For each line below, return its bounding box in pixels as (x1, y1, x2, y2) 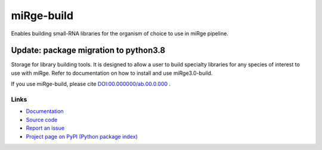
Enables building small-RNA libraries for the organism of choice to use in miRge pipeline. (11, 30, 229, 37)
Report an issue (26, 124, 65, 131)
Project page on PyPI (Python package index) (26, 133, 138, 140)
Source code (26, 116, 58, 123)
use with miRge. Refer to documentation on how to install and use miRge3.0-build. (11, 69, 213, 76)
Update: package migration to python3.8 (11, 45, 166, 56)
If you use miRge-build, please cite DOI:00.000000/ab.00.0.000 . (11, 81, 171, 88)
